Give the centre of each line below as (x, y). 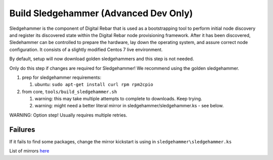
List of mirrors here (29, 151)
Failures (22, 129)
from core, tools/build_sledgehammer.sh (70, 92)
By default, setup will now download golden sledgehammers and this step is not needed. (102, 59)
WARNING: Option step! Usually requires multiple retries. (68, 115)
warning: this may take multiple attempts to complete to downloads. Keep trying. (118, 99)
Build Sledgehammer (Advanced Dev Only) (101, 13)
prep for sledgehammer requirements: (62, 77)
